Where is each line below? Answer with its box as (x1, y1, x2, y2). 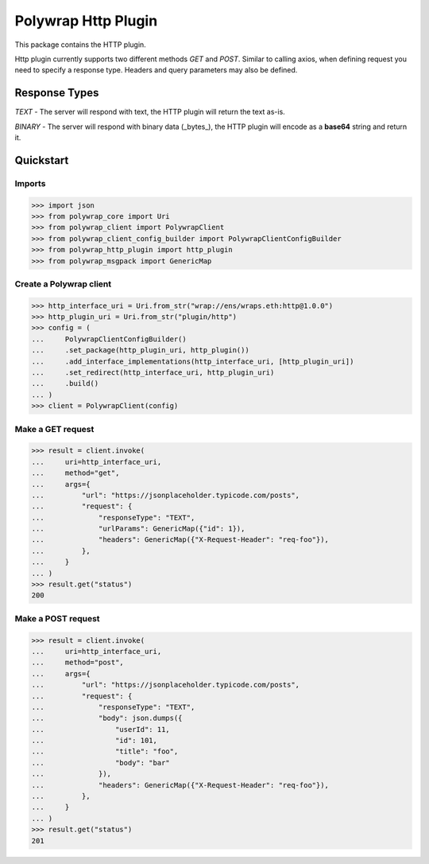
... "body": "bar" (31, 758, 170, 767)
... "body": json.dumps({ (31, 714, 183, 723)
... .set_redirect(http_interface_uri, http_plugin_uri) (31, 368, 275, 377)
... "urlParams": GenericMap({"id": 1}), (31, 524, 245, 533)
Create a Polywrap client (14, 278, 111, 290)
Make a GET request (14, 423, 95, 434)
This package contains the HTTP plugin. (14, 40, 146, 49)
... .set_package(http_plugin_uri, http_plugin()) (31, 346, 249, 355)
